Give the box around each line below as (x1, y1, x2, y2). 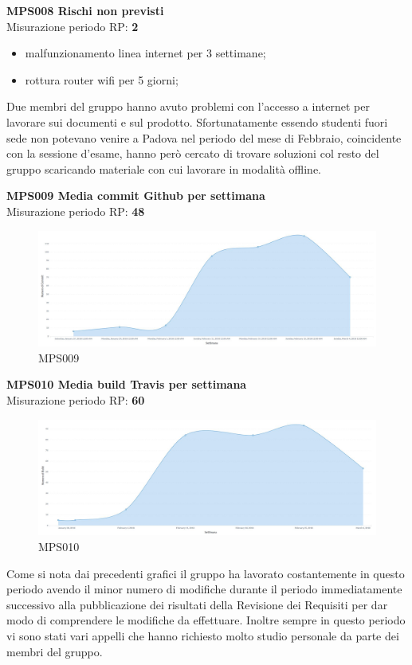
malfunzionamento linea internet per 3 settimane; (25, 45, 266, 61)
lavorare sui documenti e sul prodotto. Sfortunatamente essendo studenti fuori (6, 113, 388, 130)
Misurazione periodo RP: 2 (6, 18, 139, 34)
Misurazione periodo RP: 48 (6, 202, 145, 219)
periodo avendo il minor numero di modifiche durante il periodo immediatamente (6, 581, 402, 597)
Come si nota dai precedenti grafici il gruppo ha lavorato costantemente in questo (6, 565, 405, 581)
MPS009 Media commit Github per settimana (6, 187, 265, 204)
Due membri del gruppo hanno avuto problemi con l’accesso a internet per (6, 98, 370, 115)
